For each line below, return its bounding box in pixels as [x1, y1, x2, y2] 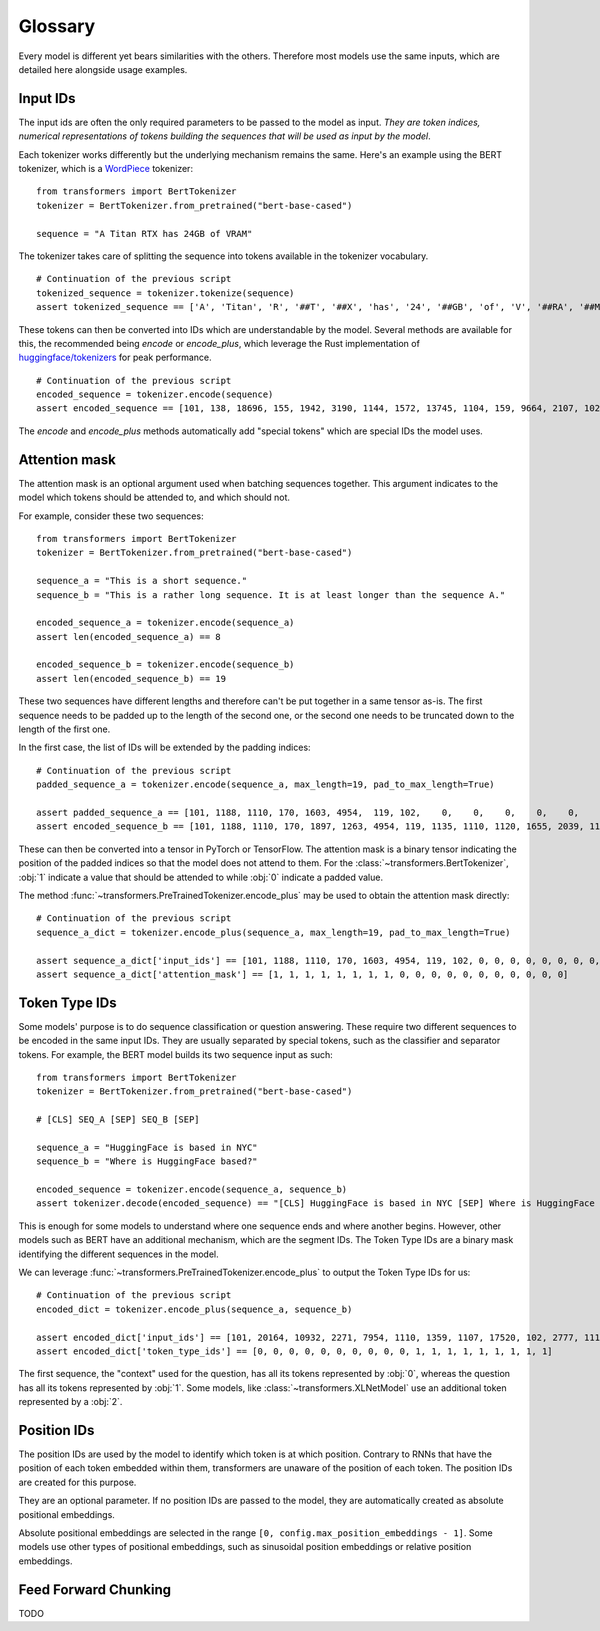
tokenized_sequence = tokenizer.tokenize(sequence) [36, 287, 295, 299]
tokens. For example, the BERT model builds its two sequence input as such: [18, 1048, 334, 1060]
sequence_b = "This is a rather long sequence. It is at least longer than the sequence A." [36, 589, 506, 600]
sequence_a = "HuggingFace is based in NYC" [36, 1141, 259, 1153]
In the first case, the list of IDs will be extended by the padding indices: [18, 741, 311, 754]
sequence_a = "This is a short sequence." [36, 575, 248, 587]
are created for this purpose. [18, 1476, 137, 1488]
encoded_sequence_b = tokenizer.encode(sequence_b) [36, 659, 295, 670]
